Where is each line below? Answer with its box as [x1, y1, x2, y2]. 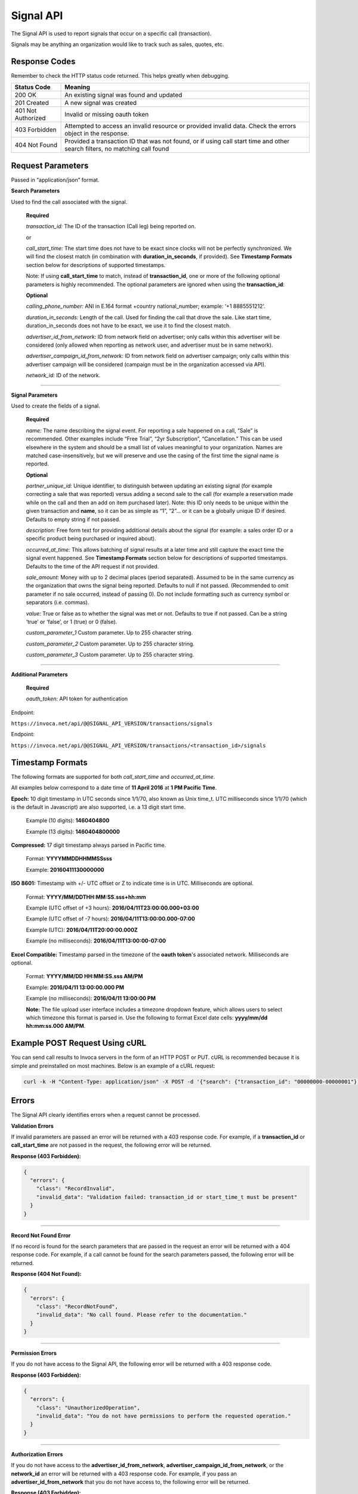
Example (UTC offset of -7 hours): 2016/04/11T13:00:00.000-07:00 [26, 915, 195, 923]
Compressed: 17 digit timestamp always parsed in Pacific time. [11, 841, 166, 849]
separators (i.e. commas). [26, 599, 89, 606]
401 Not [14, 106, 37, 115]
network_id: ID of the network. [26, 372, 101, 379]
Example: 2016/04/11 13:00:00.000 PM [26, 984, 125, 991]
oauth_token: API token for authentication [26, 695, 128, 702]
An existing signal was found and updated [64, 91, 183, 99]
